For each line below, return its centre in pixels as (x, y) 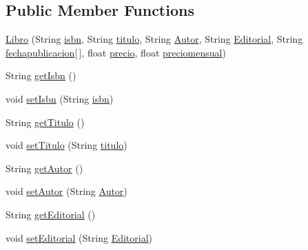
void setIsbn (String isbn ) (60, 98)
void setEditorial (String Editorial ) (79, 237)
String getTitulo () (45, 122)
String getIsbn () (41, 75)
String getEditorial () (51, 214)
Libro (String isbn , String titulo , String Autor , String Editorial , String (154, 39)
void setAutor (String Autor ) (66, 191)
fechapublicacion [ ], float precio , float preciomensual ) (116, 52)
